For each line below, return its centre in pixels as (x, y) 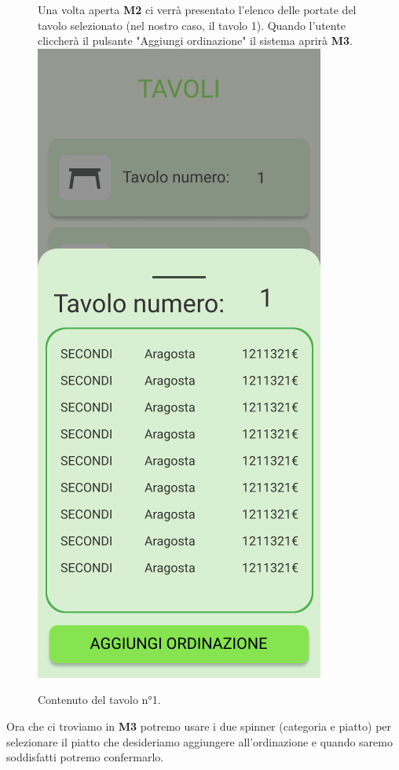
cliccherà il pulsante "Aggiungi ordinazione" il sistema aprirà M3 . (195, 41)
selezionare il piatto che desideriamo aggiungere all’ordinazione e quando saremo (199, 741)
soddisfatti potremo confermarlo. (85, 757)
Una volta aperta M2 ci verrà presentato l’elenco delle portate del (197, 9)
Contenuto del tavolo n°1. (99, 700)
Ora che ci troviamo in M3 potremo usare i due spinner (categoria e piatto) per (199, 726)
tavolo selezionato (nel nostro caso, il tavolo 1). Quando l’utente (192, 25)
